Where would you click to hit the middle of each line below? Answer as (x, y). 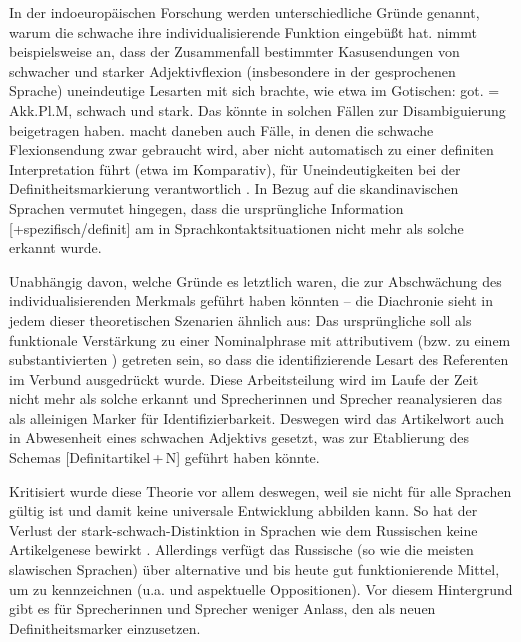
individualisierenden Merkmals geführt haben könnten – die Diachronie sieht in (251, 300)
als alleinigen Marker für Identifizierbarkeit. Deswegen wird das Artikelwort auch (257, 417)
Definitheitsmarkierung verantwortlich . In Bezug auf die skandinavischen (234, 188)
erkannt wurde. (55, 247)
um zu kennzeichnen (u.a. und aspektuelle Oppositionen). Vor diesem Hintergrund (261, 588)
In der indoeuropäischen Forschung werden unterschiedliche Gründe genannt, (244, 12)
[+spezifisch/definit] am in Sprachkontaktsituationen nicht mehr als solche (236, 227)
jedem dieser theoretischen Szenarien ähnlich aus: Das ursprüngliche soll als (240, 319)
